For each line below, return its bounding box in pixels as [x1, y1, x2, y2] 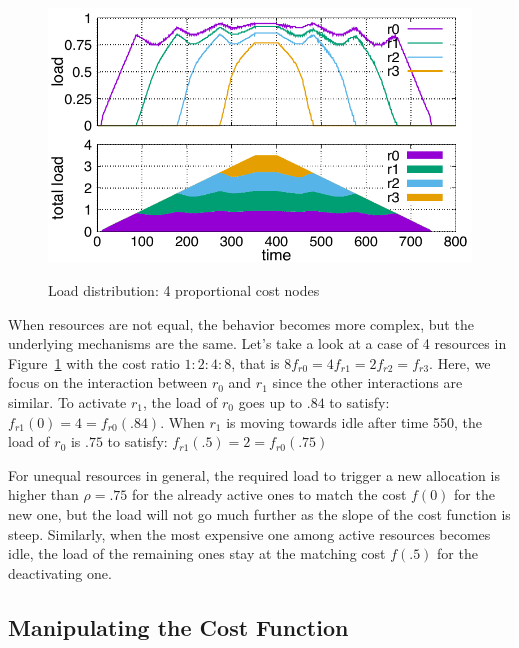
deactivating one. [8, 562, 112, 583]
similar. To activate [8, 391, 127, 412]
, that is [231, 352, 280, 373]
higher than [8, 484, 79, 505]
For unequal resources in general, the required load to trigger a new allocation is [8, 464, 500, 485]
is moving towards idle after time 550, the [226, 411, 482, 432]
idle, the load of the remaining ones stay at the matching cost [8, 543, 386, 564]
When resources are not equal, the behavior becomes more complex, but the [8, 313, 474, 334]
